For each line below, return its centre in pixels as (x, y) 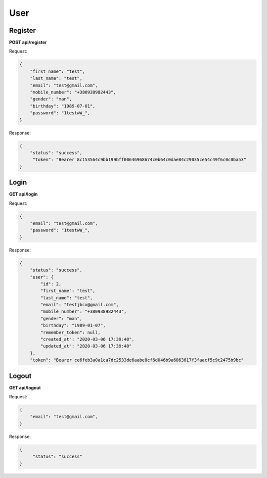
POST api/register (28, 43)
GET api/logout (25, 387)
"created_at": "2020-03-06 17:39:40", (87, 339)
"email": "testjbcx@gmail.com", (79, 305)
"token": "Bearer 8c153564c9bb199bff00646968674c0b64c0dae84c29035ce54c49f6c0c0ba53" (139, 160)
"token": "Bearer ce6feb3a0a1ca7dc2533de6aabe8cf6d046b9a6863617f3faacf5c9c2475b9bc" (137, 360)
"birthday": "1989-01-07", (73, 326)
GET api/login (23, 194)
